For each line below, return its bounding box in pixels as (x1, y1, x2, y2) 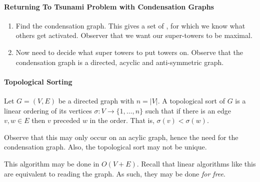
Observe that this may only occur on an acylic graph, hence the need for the (4, 131, 238, 142)
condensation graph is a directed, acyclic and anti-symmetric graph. (15, 56, 224, 67)
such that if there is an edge (145, 105, 231, 115)
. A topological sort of (157, 95, 225, 105)
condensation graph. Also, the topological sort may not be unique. (4, 141, 207, 152)
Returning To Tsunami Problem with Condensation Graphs (4, 1, 214, 11)
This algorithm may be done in (4, 158, 99, 168)
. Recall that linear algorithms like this (136, 158, 256, 168)
